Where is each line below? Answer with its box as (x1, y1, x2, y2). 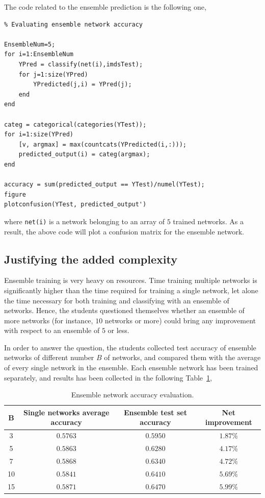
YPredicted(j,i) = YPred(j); (33, 81, 132, 88)
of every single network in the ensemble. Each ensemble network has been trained (4, 362, 258, 373)
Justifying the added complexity (4, 251, 177, 267)
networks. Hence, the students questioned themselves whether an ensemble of (4, 305, 245, 316)
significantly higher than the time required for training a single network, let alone (4, 284, 258, 295)
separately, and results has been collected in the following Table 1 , (4, 372, 212, 383)
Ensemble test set (123, 407, 187, 417)
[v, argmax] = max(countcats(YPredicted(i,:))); (18, 140, 187, 148)
